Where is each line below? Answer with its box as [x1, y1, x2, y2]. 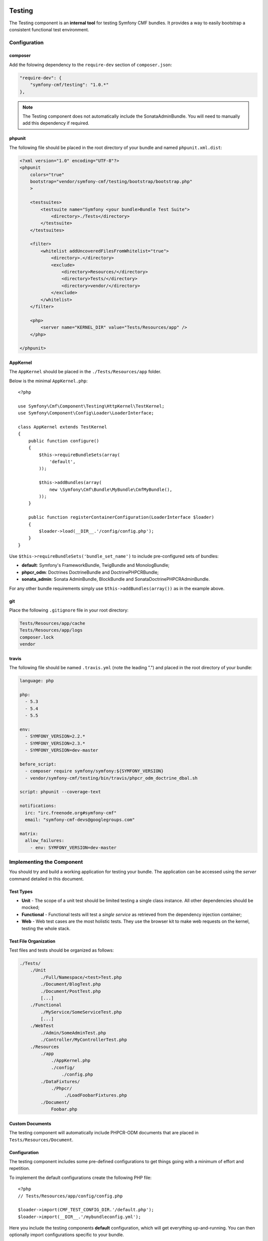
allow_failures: [25, 838, 65, 843]
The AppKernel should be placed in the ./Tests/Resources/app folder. [9, 369, 161, 375]
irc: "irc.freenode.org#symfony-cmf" [25, 810, 117, 816]
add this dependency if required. [22, 120, 89, 126]
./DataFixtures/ [40, 1079, 80, 1084]
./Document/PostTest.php [40, 988, 101, 994]
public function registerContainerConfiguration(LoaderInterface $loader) [28, 514, 214, 520]
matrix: [19, 830, 38, 836]
